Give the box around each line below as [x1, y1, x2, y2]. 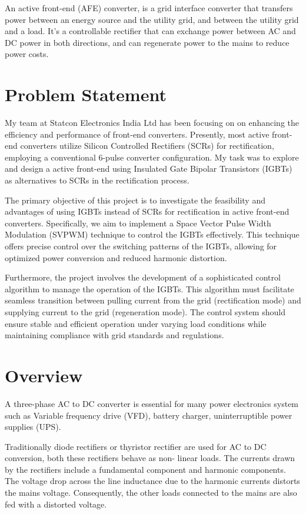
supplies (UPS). [5, 420, 61, 433]
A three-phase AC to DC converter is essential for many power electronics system [5, 397, 299, 409]
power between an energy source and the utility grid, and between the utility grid [5, 13, 299, 25]
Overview [5, 363, 83, 387]
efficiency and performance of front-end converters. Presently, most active [5, 128, 270, 140]
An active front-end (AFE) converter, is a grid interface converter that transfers [5, 2, 293, 14]
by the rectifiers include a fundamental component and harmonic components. [5, 463, 286, 475]
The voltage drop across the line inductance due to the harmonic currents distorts [5, 475, 300, 487]
